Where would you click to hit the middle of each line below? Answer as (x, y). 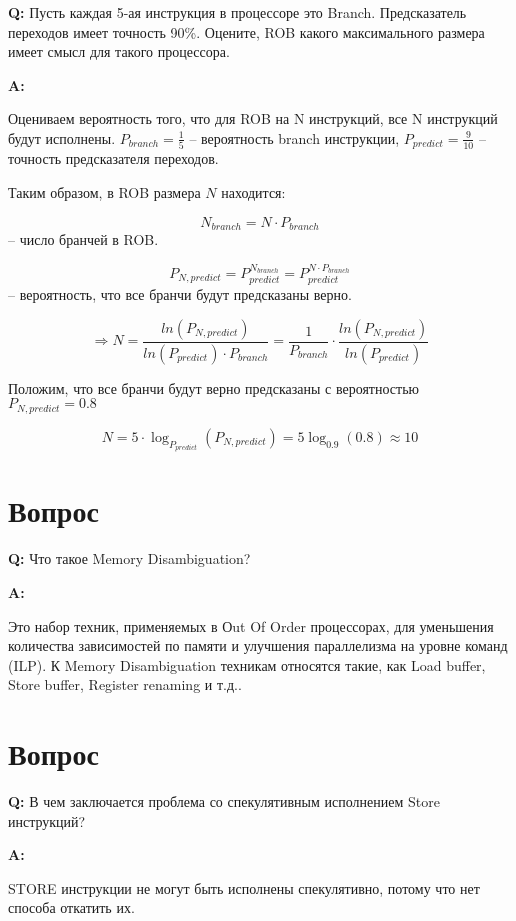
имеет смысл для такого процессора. (119, 51)
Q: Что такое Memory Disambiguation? (129, 558)
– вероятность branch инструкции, (294, 137)
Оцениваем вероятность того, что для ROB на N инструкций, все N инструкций (253, 118)
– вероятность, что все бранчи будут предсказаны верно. (180, 294)
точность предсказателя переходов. (113, 158)
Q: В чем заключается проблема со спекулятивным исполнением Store (224, 801)
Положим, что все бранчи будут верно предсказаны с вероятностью (213, 387)
